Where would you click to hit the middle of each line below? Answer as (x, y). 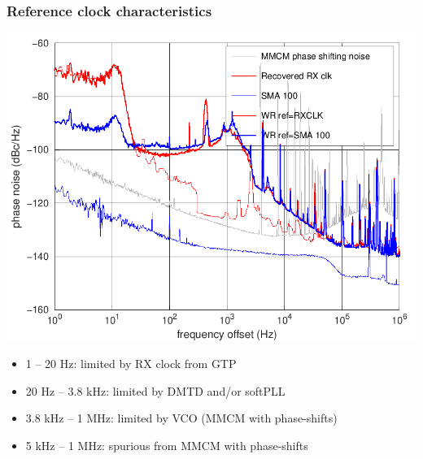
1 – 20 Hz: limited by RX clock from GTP (131, 364)
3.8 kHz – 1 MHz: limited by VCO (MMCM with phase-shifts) (181, 418)
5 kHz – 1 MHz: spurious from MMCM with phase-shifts (167, 446)
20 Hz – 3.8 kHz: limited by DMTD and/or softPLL (155, 390)
